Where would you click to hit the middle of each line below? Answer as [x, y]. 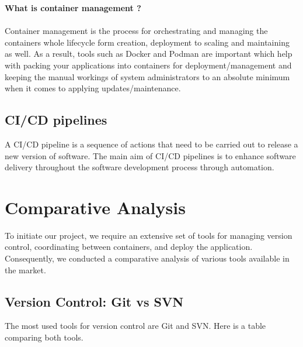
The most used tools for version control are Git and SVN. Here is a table [135, 326]
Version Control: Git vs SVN [94, 301]
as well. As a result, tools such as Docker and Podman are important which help [149, 54]
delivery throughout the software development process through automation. [140, 167]
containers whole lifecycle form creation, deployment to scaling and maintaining [147, 42]
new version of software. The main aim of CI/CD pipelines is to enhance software [150, 155]
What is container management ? [73, 8]
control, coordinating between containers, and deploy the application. [129, 247]
